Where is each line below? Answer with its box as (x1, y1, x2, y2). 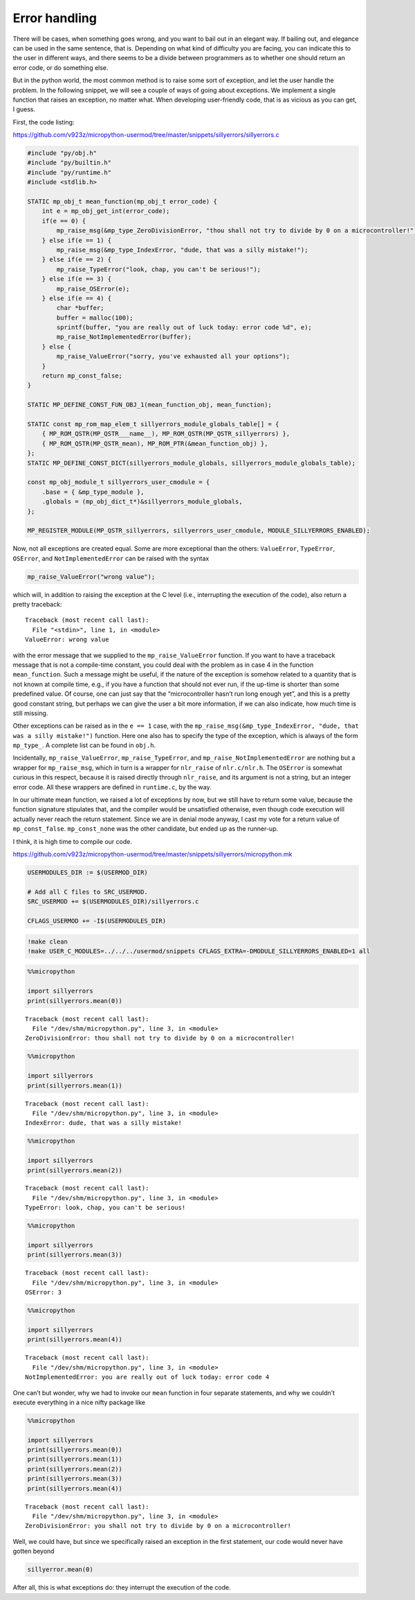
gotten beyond (12, 1547, 55, 1556)
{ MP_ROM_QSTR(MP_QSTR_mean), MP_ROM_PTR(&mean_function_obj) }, (41, 439, 268, 448)
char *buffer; (56, 304, 104, 312)
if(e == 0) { (41, 217, 86, 225)
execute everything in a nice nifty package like (12, 1398, 145, 1406)
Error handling (12, 10, 97, 26)
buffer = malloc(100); (56, 313, 134, 322)
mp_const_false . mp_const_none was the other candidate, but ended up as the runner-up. (12, 825, 279, 833)
